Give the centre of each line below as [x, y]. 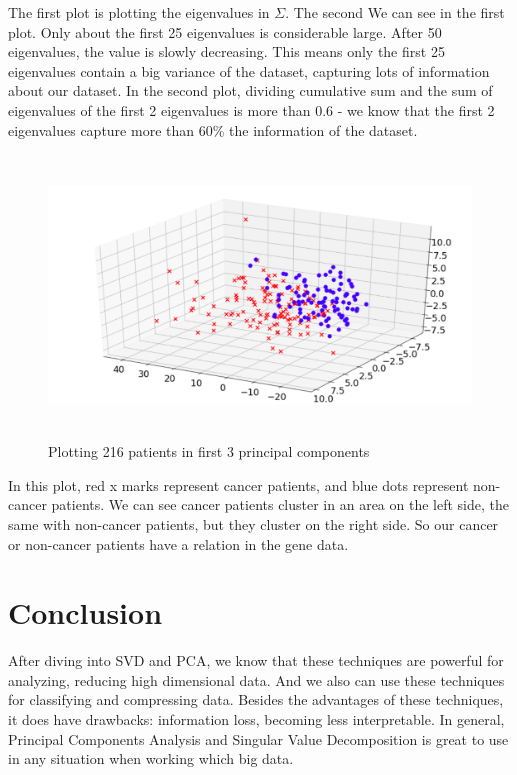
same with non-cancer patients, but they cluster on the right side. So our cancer [253, 523]
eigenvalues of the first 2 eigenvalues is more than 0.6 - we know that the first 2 [251, 109]
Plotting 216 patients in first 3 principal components [209, 451]
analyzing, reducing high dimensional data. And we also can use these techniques [256, 679]
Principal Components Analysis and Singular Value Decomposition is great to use [258, 738]
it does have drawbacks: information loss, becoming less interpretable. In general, [256, 719]
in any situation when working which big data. [151, 758]
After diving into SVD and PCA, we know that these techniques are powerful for [256, 660]
